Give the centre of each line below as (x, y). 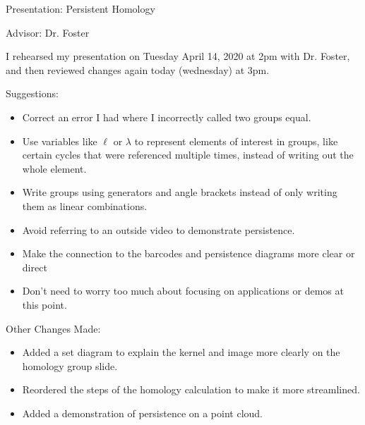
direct (35, 267)
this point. (44, 304)
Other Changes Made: (53, 328)
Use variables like (60, 141)
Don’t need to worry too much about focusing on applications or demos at (183, 291)
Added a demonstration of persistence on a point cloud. (143, 413)
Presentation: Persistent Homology (80, 8)
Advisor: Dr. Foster (48, 32)
